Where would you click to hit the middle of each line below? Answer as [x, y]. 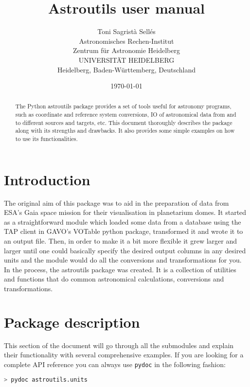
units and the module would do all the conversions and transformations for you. [123, 260]
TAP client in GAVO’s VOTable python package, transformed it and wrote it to [124, 231]
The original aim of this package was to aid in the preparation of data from [116, 202]
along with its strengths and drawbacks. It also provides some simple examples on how [125, 131]
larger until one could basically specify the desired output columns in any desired [125, 250]
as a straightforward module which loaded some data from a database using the [123, 221]
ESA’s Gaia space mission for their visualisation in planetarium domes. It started [125, 212]
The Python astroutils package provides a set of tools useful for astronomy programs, [123, 106]
